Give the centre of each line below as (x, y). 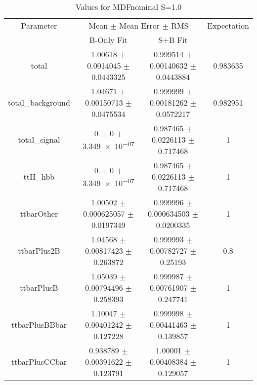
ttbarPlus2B (39, 250)
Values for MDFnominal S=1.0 (128, 7)
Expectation (228, 25)
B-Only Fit (108, 40)
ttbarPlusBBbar (39, 325)
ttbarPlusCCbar (39, 362)
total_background (39, 102)
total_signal (39, 139)
